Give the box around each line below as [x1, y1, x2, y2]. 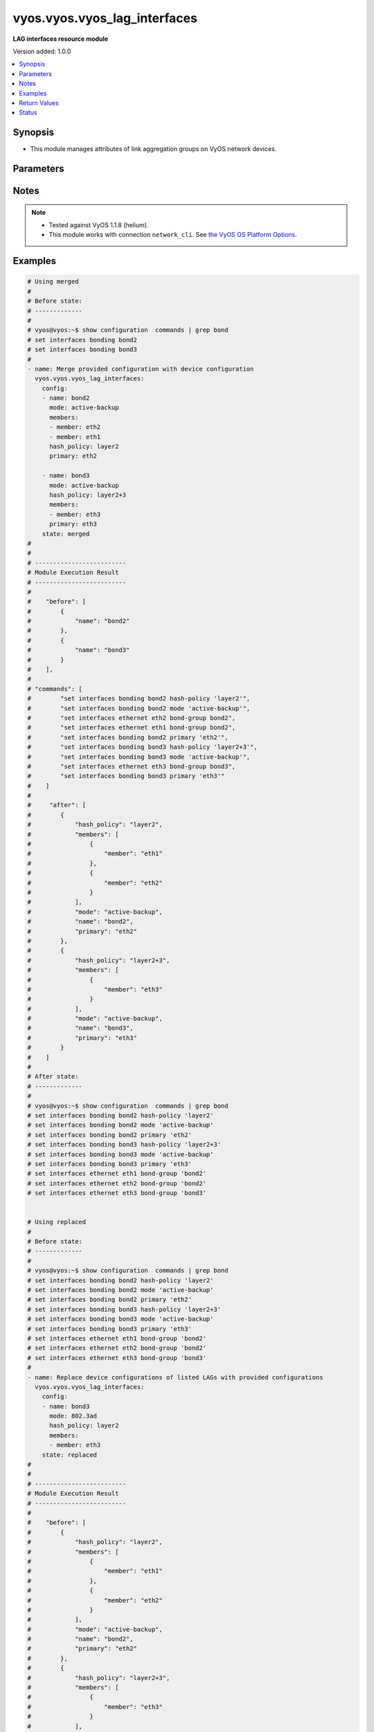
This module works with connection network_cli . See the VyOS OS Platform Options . [48, 231, 297, 239]
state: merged [42, 530, 90, 538]
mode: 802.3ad [49, 1412, 97, 1420]
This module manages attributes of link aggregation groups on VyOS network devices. [30, 145, 277, 153]
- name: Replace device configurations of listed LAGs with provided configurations [27, 1373, 323, 1381]
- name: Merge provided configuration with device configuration [27, 364, 254, 373]
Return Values [19, 98, 59, 107]
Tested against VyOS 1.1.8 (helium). [48, 221, 149, 229]
